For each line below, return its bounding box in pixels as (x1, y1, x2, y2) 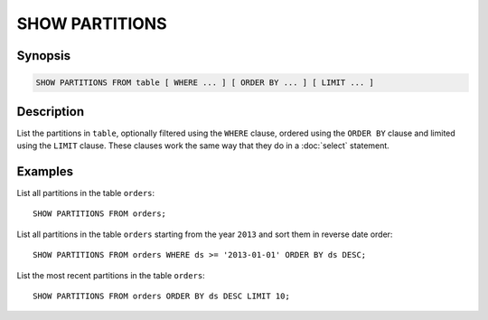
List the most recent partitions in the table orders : (16, 269, 205, 280)
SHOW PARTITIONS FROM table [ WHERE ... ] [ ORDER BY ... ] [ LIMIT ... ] (35, 78, 375, 88)
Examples (16, 164, 74, 179)
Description (16, 104, 85, 119)
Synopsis (16, 48, 71, 63)
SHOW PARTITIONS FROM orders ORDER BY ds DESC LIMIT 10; (33, 290, 291, 301)
